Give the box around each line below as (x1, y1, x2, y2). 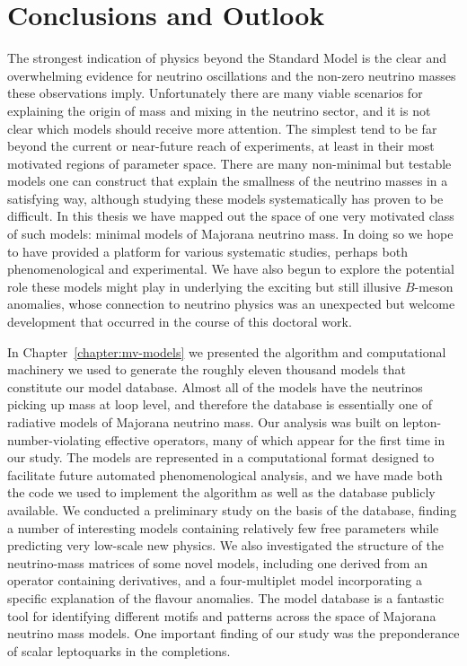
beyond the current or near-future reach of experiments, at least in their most (7, 136, 435, 155)
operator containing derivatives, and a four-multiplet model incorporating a (7, 571, 422, 590)
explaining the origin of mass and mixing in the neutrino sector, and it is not (7, 101, 431, 119)
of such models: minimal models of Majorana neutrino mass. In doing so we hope (7, 224, 454, 243)
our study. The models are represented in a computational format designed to (7, 448, 435, 467)
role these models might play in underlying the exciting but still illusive (7, 276, 401, 295)
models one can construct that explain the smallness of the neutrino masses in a (7, 171, 448, 190)
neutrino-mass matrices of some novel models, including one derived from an (7, 553, 427, 572)
